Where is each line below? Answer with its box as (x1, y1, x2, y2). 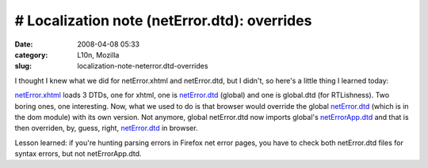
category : (14, 50, 48, 59)
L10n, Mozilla (77, 50, 120, 59)
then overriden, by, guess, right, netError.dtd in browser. (14, 123, 198, 133)
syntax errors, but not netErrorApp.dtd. (14, 149, 142, 159)
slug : (14, 62, 32, 71)
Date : (14, 39, 33, 49)
